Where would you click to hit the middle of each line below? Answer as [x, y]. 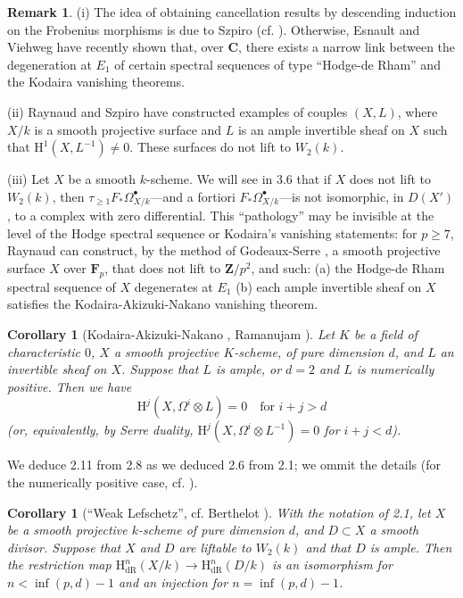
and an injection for [173, 581]
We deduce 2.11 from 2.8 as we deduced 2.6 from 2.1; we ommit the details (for [224, 465]
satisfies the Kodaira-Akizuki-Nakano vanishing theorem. [163, 304]
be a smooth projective [67, 530]
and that [328, 547]
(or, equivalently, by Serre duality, [100, 430]
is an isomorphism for [332, 565]
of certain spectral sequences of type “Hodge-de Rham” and [277, 64]
